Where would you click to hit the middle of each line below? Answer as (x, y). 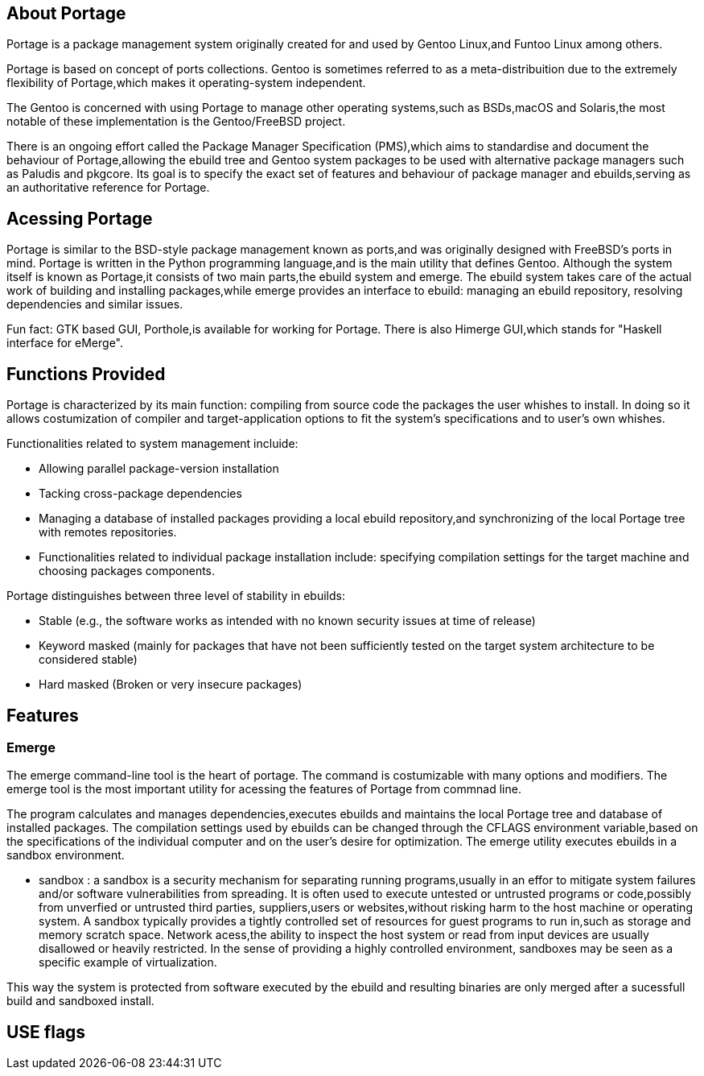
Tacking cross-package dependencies (140, 494)
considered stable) (88, 660)
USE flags (46, 1032)
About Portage (66, 13)
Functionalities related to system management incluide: (152, 444)
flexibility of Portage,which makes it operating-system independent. (186, 83)
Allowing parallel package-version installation (159, 469)
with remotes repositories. (108, 532)
